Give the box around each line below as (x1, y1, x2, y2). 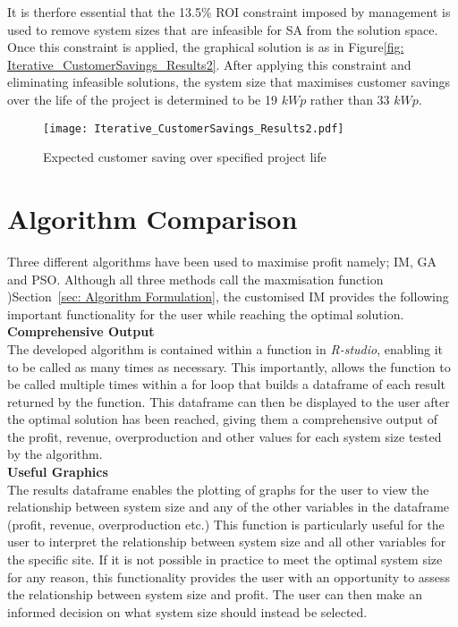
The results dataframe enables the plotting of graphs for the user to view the (7, 479, 429, 498)
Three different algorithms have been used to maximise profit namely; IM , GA (7, 251, 437, 270)
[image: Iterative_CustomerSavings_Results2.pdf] (43, 122, 344, 135)
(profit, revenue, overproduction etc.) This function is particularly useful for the (7, 514, 445, 533)
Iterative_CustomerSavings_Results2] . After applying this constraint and (7, 55, 411, 73)
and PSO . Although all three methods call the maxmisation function (7, 269, 384, 288)
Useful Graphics (7, 462, 108, 481)
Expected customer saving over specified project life (43, 148, 327, 166)
